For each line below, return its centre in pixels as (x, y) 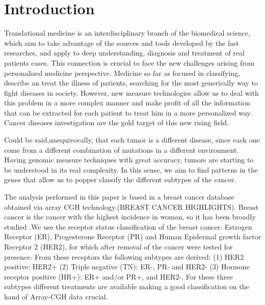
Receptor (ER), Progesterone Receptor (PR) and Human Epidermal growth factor (132, 237)
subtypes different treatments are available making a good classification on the (127, 286)
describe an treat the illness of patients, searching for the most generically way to (131, 83)
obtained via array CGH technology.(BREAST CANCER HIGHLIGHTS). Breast (131, 206)
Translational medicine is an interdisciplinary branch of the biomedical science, (127, 33)
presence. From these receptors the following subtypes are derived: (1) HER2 (124, 256)
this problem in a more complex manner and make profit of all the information (127, 103)
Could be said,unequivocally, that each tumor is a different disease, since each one (132, 140)
